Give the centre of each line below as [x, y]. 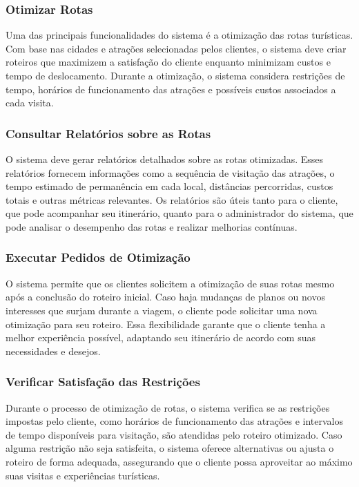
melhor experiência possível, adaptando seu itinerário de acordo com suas [161, 337]
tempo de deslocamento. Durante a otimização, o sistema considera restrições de [175, 75]
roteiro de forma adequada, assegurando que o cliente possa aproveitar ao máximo [179, 461]
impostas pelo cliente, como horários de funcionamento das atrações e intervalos [175, 421]
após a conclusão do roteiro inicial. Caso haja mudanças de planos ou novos [165, 297]
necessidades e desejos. [53, 351]
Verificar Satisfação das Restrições [103, 382]
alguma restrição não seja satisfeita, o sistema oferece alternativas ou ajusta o [170, 448]
